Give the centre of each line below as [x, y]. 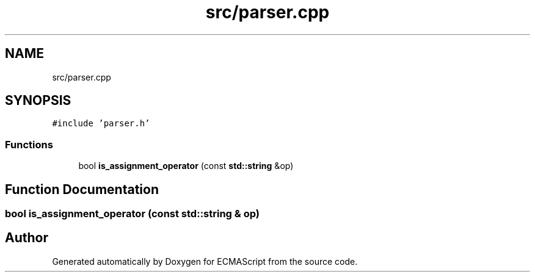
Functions [29, 144]
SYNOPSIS [38, 101]
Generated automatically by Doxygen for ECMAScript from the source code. [205, 261]
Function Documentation [82, 189]
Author [27, 238]
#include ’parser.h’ [101, 124]
